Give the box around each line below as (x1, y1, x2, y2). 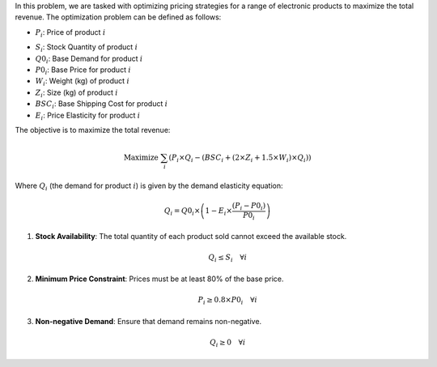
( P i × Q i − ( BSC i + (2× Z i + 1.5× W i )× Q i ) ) (168, 153, 312, 164)
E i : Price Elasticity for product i (35, 110, 141, 122)
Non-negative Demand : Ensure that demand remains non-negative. (35, 316, 262, 326)
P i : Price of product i (35, 27, 106, 39)
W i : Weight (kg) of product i (35, 76, 129, 88)
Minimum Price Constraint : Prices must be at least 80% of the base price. (35, 274, 284, 284)
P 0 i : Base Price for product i (35, 65, 131, 76)
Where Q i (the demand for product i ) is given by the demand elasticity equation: (15, 181, 283, 192)
